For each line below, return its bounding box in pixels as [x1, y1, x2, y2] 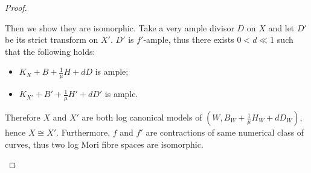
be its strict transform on [5, 33, 98, 46]
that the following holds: [5, 45, 95, 57]
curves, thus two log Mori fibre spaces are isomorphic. [5, 137, 204, 150]
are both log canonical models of [82, 111, 202, 124]
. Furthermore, [56, 126, 111, 139]
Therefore [5, 111, 40, 124]
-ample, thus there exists [143, 33, 234, 46]
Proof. [5, 1, 27, 13]
